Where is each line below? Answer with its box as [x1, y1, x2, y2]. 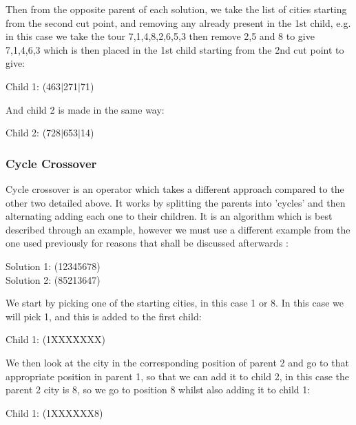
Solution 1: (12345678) [6, 258, 101, 273]
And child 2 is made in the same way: [6, 102, 165, 116]
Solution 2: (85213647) [6, 272, 101, 287]
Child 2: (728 [6, 125, 61, 140]
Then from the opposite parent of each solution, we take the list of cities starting [6, 2, 347, 16]
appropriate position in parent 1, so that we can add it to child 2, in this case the [6, 369, 349, 383]
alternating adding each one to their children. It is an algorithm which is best [6, 209, 333, 223]
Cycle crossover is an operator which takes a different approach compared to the [6, 181, 344, 196]
